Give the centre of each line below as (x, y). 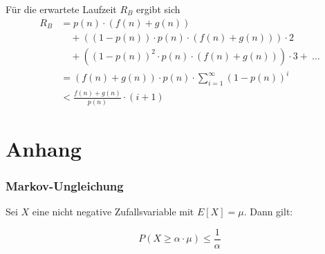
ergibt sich (158, 9)
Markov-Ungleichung (65, 185)
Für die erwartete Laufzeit (61, 9)
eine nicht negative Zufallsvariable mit (113, 212)
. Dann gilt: (268, 212)
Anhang (44, 148)
